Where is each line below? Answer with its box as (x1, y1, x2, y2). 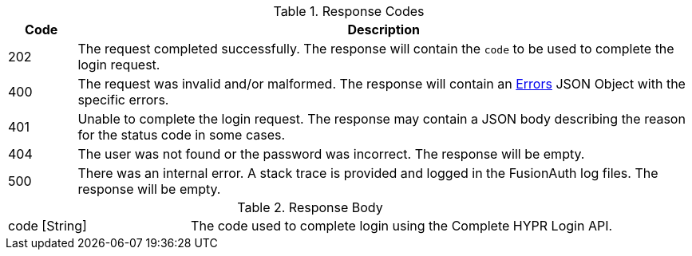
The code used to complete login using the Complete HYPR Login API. (191, 218, 613, 234)
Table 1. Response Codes (273, 3, 425, 19)
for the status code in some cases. (77, 127, 286, 143)
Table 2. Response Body (237, 199, 383, 215)
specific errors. (77, 92, 169, 108)
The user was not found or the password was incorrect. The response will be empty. (77, 146, 585, 162)
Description (347, 22, 420, 37)
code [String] (8, 218, 87, 234)
